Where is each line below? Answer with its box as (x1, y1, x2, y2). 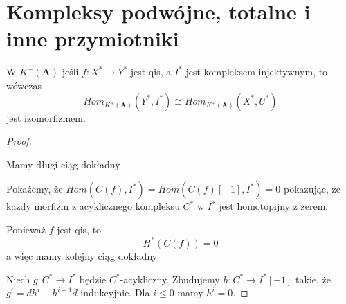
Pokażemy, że (6, 181, 63, 196)
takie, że (295, 271, 331, 286)
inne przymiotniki (6, 24, 179, 53)
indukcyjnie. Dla (80, 285, 150, 300)
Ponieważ (6, 222, 46, 236)
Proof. (6, 134, 32, 148)
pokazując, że (283, 181, 341, 196)
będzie (79, 271, 107, 286)
